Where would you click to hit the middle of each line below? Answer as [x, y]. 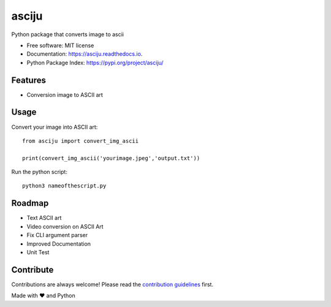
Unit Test [38, 252]
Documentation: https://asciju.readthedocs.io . [85, 54]
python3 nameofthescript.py [64, 186]
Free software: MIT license [60, 45]
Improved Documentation [59, 244]
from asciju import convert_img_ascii [81, 141]
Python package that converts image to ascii [67, 34]
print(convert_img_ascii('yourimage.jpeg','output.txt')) [111, 158]
